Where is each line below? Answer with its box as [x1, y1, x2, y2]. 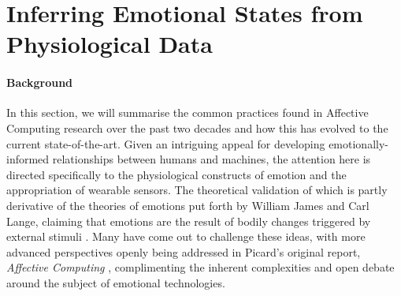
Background [6, 74, 73, 91]
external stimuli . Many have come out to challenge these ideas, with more [6, 228, 366, 245]
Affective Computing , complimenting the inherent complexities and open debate [6, 259, 395, 275]
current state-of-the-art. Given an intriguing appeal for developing [6, 135, 325, 152]
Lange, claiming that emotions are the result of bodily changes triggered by [6, 212, 371, 229]
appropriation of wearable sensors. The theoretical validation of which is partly [6, 182, 388, 198]
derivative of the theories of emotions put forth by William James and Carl [6, 197, 369, 213]
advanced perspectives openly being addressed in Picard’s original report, [6, 243, 361, 260]
